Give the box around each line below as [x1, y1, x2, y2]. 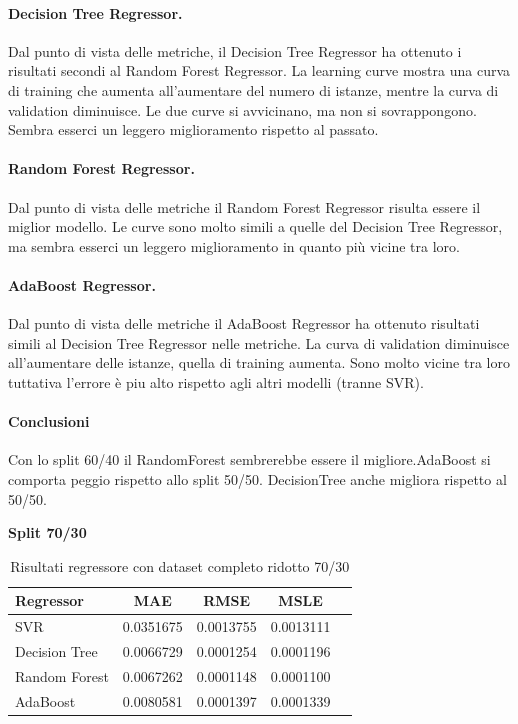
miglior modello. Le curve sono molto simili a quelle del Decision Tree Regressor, [8, 216, 503, 237]
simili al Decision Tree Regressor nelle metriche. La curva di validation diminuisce [8, 332, 510, 353]
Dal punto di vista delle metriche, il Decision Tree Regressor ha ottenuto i [8, 40, 462, 61]
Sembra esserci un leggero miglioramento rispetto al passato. [8, 119, 379, 140]
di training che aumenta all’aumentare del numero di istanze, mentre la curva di [8, 79, 499, 100]
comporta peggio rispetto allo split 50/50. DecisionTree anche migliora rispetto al [8, 468, 507, 489]
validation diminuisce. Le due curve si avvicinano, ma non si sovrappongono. [8, 99, 477, 120]
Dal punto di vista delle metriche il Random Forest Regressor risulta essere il [8, 196, 481, 217]
